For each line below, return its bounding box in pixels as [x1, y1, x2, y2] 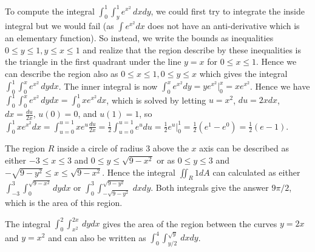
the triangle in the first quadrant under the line [5, 55, 181, 68]
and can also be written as [48, 231, 146, 244]
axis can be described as [199, 142, 289, 154]
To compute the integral [5, 4, 95, 17]
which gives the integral [199, 67, 288, 80]
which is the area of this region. [5, 196, 123, 209]
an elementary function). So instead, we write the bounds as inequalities [5, 31, 274, 44]
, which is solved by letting [106, 93, 206, 106]
